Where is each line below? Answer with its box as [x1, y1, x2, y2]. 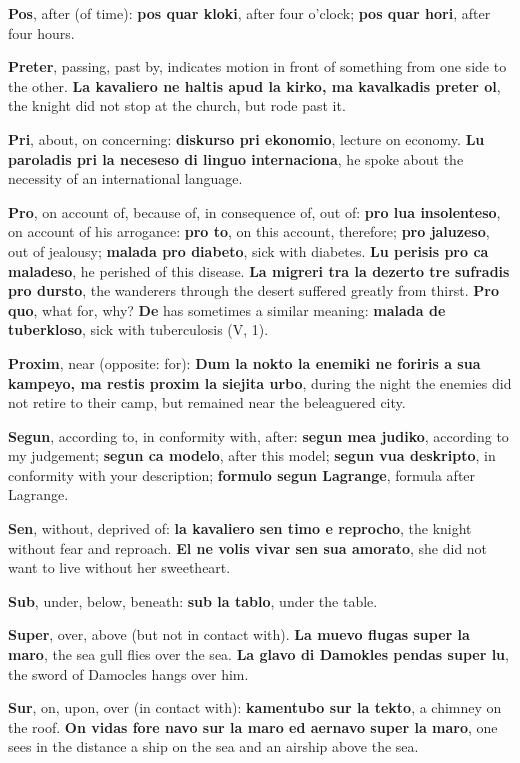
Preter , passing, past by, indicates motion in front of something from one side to [8, 56, 507, 77]
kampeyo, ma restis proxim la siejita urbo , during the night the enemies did [8, 372, 512, 393]
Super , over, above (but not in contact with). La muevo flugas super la [8, 624, 470, 645]
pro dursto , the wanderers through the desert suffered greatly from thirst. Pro [8, 280, 499, 301]
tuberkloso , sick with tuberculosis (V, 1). [8, 319, 269, 340]
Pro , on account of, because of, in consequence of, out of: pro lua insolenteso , [8, 201, 501, 222]
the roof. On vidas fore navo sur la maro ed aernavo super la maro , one [8, 716, 498, 737]
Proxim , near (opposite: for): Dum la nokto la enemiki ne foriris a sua [8, 352, 481, 373]
